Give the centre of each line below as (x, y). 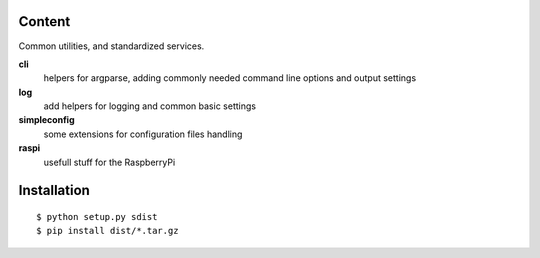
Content (44, 21)
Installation (54, 190)
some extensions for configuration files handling (143, 134)
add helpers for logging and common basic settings (150, 106)
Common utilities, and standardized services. (111, 46)
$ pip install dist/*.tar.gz (107, 231)
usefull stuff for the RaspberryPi (109, 162)
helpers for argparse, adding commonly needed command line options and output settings (230, 78)
